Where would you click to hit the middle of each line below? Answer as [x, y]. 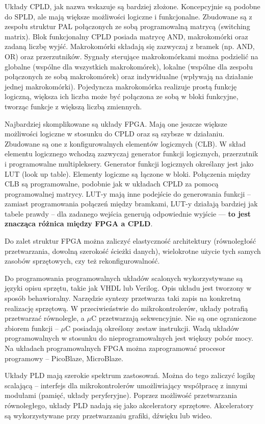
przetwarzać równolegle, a [45, 318]
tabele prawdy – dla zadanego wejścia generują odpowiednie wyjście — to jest [128, 213]
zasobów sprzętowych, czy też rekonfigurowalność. [82, 261]
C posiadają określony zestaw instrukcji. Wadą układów [152, 328]
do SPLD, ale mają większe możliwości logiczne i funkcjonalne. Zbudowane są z [128, 16]
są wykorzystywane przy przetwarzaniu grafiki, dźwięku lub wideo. [109, 415]
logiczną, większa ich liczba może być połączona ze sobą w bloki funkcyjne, [122, 96]
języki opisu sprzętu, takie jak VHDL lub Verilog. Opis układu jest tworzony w [128, 288]
